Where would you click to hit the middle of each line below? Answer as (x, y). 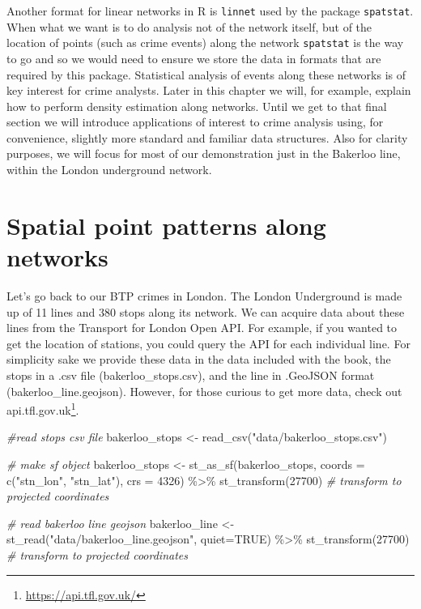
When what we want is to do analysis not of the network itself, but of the (189, 26)
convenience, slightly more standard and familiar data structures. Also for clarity (207, 137)
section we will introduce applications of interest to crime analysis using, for (195, 122)
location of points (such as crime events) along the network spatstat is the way (205, 43)
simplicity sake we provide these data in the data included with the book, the (199, 359)
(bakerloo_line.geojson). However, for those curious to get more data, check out (204, 391)
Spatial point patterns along (166, 225)
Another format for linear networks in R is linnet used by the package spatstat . (210, 11)
